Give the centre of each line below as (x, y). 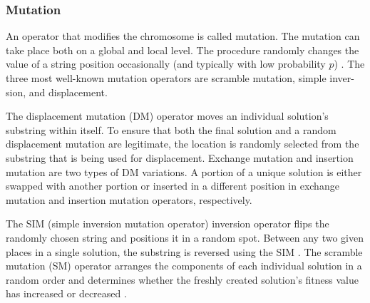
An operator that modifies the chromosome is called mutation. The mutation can (183, 36)
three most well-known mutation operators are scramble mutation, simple (166, 78)
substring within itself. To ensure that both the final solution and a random (171, 129)
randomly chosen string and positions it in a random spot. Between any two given (185, 237)
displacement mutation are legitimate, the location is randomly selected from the (183, 144)
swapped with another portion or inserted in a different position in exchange (173, 186)
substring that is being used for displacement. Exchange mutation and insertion (180, 157)
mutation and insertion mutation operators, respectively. (129, 199)
